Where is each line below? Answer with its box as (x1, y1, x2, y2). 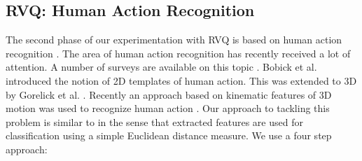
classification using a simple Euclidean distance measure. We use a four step (6, 128, 332, 143)
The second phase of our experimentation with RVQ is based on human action (6, 32, 342, 47)
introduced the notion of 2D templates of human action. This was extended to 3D (6, 73, 357, 87)
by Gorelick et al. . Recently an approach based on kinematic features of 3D (6, 87, 332, 101)
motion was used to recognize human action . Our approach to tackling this (6, 101, 330, 115)
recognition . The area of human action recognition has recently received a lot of (6, 45, 351, 60)
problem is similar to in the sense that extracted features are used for (6, 114, 303, 129)
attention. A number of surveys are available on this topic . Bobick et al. (6, 59, 317, 74)
